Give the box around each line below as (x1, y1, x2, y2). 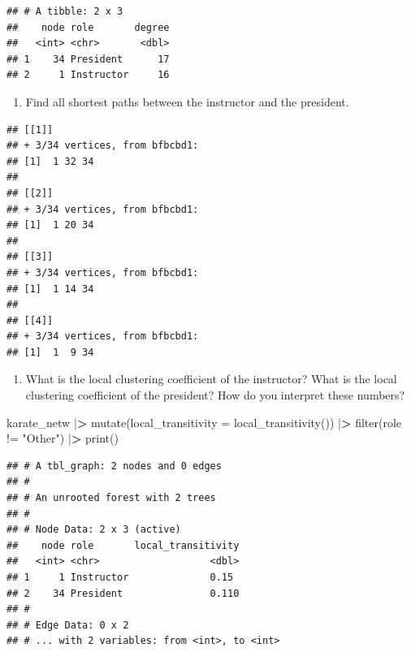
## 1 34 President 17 (6, 53, 170, 65)
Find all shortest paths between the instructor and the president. (25, 93, 349, 110)
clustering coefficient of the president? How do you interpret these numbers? (25, 386, 405, 404)
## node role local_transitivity (6, 539, 240, 551)
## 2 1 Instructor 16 (6, 69, 170, 81)
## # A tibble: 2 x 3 (6, 6, 123, 17)
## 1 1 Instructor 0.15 (6, 572, 234, 583)
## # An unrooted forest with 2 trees (6, 492, 216, 504)
